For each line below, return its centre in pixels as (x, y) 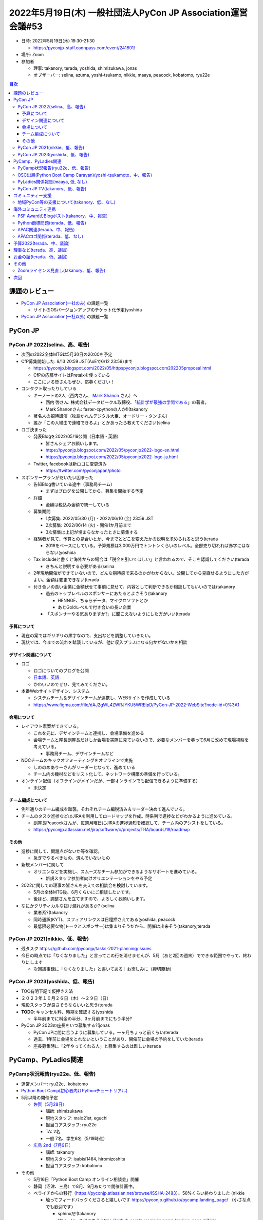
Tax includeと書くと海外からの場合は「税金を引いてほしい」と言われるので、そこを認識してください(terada (141, 559)
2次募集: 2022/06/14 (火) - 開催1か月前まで (88, 525)
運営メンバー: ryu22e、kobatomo (55, 1084)
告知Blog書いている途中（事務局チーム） (74, 484)
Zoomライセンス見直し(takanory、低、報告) (62, 270)
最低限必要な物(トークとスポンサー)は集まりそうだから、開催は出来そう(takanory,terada (122, 926)
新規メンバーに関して (43, 865)
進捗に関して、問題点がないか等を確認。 (62, 851)
